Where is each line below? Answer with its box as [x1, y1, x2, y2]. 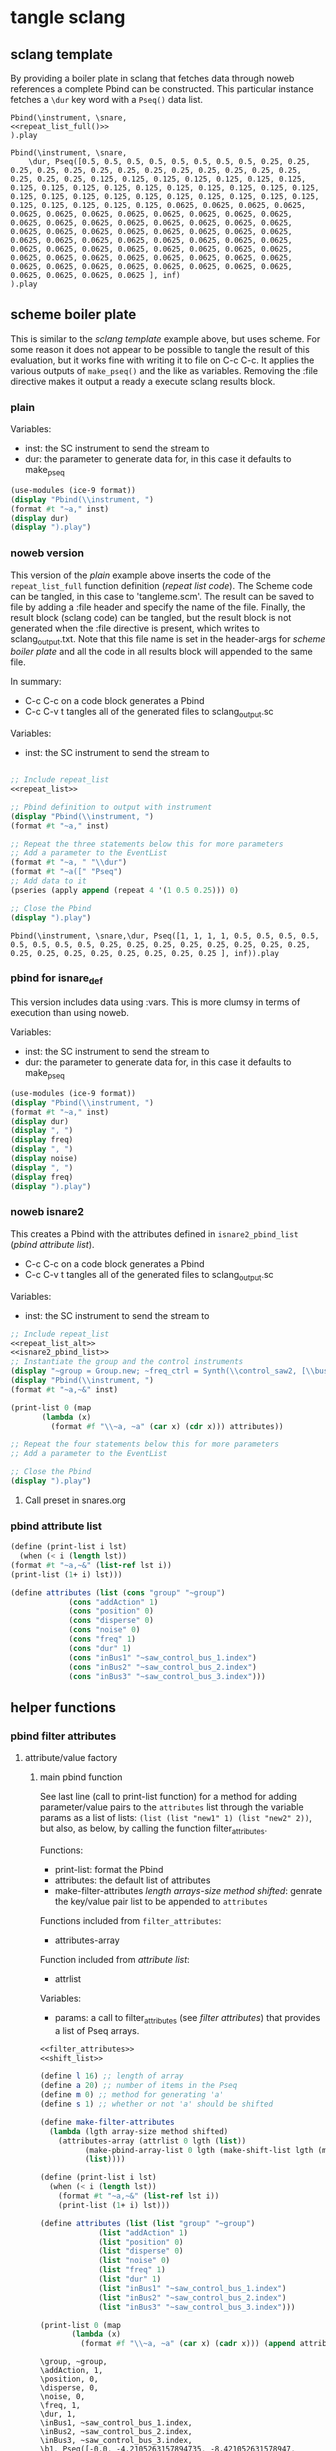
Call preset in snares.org [24, 1494, 127, 1506]
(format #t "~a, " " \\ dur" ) [10, 857, 128, 868]
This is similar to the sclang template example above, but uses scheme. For [10, 332, 321, 345]
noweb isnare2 [10, 1205, 85, 1219]
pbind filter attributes [10, 1729, 117, 1743]
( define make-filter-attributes [39, 2117, 175, 2127]
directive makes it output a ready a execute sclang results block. [10, 375, 276, 387]
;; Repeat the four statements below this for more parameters [10, 1439, 280, 1450]
